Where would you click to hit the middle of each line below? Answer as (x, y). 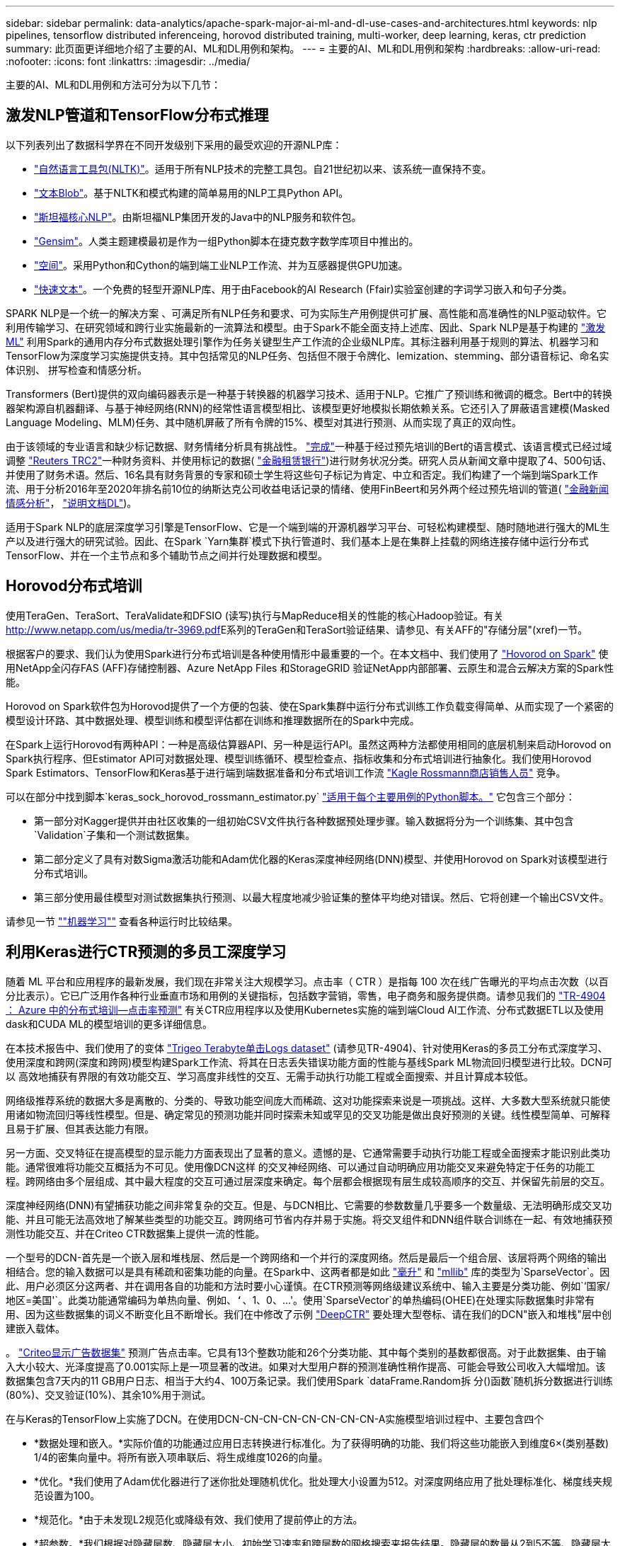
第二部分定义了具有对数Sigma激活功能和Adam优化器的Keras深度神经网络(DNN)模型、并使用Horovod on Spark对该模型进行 (321, 859)
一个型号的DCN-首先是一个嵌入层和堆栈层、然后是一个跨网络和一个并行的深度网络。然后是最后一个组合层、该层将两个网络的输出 (306, 1257)
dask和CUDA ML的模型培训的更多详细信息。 (109, 1024)
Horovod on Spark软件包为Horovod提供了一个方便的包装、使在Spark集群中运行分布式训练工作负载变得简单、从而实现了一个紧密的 (310, 706)
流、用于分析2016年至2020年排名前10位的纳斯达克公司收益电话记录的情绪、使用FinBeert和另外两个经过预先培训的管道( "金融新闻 (308, 488)
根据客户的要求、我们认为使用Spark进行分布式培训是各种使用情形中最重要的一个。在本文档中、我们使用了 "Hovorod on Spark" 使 (307, 653)
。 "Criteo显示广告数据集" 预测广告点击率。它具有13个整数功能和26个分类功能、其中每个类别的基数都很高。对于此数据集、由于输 (306, 1352)
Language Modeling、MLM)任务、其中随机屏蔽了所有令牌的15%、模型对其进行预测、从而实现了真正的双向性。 (264, 422)
